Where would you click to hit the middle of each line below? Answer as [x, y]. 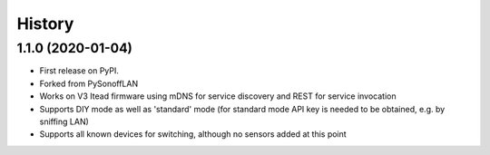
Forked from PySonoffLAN [89, 83]
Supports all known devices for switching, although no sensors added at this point [193, 134]
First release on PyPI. [79, 71]
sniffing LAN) [64, 121]
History [45, 24]
